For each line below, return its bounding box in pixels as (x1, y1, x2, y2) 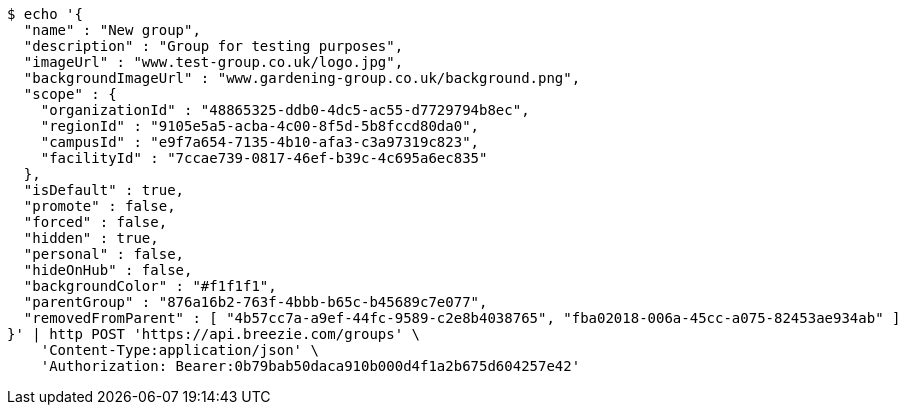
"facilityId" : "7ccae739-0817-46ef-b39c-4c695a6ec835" (40, 150, 488, 166)
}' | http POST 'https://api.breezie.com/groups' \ (7, 326, 421, 342)
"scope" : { (23, 86, 117, 102)
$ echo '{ (7, 6, 83, 22)
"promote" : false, (23, 198, 176, 214)
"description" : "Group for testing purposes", (23, 38, 404, 54)
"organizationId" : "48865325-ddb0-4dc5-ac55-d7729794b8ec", (40, 102, 530, 118)
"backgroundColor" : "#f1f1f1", (23, 278, 277, 294)
